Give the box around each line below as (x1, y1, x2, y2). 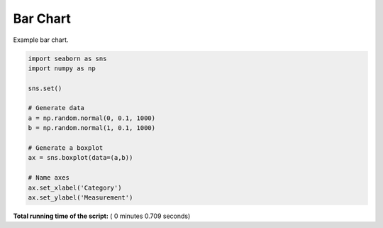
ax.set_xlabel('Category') (28, 183, 122, 192)
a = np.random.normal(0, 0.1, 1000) (28, 114, 156, 122)
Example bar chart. (13, 36, 69, 44)
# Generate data (28, 104, 85, 112)
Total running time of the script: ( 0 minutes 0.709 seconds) (13, 212, 191, 220)
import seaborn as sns (28, 54, 107, 63)
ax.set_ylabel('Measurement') (28, 194, 133, 202)
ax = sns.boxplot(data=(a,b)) (28, 153, 133, 162)
